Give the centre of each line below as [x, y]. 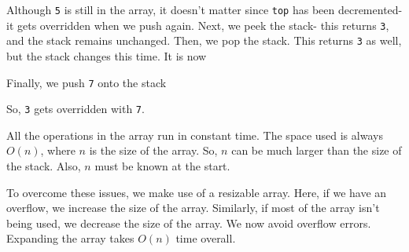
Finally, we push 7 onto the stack [87, 82]
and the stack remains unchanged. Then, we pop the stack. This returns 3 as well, [204, 40]
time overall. [206, 238]
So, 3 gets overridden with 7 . [76, 109]
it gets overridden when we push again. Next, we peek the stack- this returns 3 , [198, 25]
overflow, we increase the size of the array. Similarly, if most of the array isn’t [193, 208]
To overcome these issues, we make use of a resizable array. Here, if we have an [197, 192]
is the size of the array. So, [153, 150]
